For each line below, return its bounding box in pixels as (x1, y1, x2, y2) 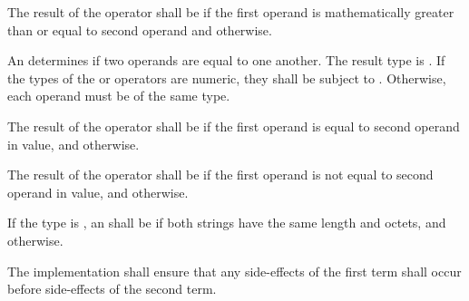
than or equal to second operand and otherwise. (7, 20, 272, 39)
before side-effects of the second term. (7, 279, 217, 298)
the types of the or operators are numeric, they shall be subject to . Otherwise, (7, 68, 446, 87)
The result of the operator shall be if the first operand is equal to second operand (7, 116, 460, 135)
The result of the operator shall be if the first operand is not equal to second (7, 165, 434, 184)
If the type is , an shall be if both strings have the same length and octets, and (7, 213, 446, 232)
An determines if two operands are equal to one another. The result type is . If (7, 51, 445, 70)
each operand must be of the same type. (7, 86, 230, 105)
